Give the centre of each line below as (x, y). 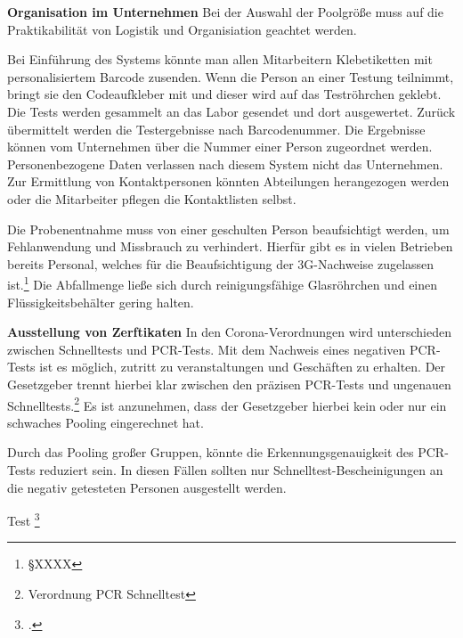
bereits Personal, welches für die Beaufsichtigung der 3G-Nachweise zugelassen (221, 263)
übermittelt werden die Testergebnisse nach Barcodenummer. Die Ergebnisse (216, 129)
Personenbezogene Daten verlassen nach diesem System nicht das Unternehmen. (225, 164)
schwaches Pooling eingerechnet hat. (106, 422)
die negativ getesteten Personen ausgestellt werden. (147, 487)
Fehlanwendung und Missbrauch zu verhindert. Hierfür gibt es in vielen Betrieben (230, 246)
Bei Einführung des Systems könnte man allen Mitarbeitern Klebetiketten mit (220, 59)
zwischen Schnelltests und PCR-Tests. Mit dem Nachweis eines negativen (207, 349)
